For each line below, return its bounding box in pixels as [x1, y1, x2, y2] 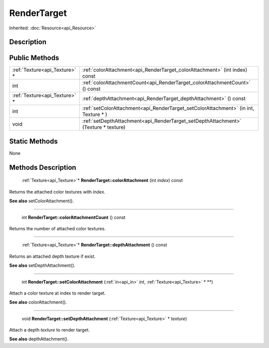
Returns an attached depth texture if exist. [9, 253, 96, 259]
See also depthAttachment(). [9, 336, 69, 342]
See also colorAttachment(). [9, 299, 67, 305]
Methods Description [9, 163, 77, 172]
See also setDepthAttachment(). [9, 262, 76, 269]
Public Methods [9, 54, 59, 62]
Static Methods [9, 137, 58, 146]
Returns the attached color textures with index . [9, 188, 106, 194]
